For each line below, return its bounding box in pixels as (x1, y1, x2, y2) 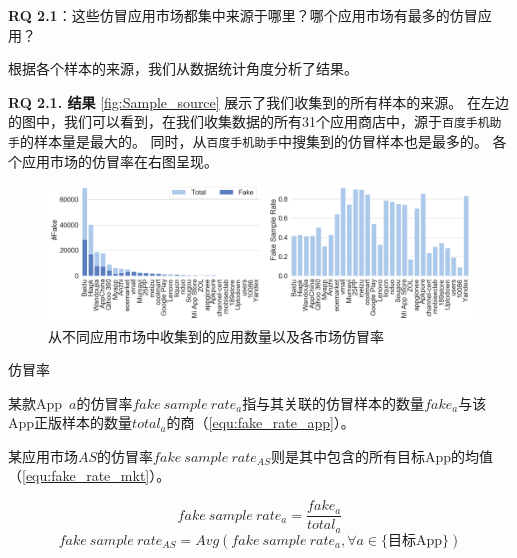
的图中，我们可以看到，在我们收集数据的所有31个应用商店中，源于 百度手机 (8, 111, 490, 132)
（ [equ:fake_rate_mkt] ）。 (8, 465, 171, 486)
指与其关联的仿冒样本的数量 (242, 392, 425, 413)
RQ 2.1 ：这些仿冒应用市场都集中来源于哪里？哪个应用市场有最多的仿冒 (8, 5, 478, 25)
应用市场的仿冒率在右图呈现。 (21, 150, 218, 171)
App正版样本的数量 (8, 412, 133, 433)
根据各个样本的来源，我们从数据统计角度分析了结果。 (8, 58, 358, 79)
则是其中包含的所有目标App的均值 (270, 445, 493, 466)
